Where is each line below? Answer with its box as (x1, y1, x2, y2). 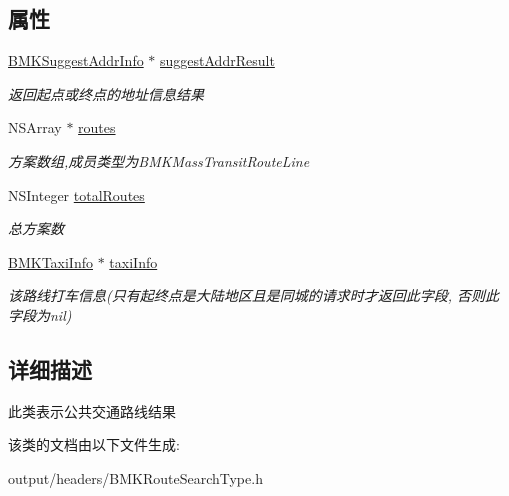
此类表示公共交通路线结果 (8, 400, 176, 421)
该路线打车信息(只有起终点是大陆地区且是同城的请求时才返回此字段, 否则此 (8, 285, 500, 306)
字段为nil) (8, 304, 72, 325)
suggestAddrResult (160, 50, 275, 71)
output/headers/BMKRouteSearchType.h (8, 467, 263, 488)
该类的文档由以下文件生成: (8, 434, 180, 455)
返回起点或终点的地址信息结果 (8, 83, 204, 104)
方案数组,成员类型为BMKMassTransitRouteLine (8, 150, 310, 171)
